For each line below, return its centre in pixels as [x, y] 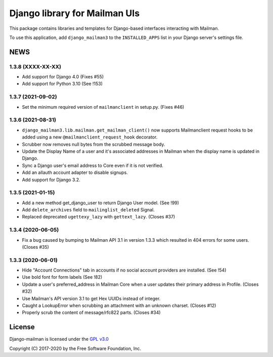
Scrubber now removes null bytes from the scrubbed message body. [94, 144]
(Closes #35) [35, 247]
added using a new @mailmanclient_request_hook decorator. [90, 137]
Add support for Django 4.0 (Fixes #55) [63, 77]
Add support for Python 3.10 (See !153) [62, 84]
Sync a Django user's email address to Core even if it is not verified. [93, 165]
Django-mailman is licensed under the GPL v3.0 [59, 339]
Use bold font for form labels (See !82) [62, 277]
